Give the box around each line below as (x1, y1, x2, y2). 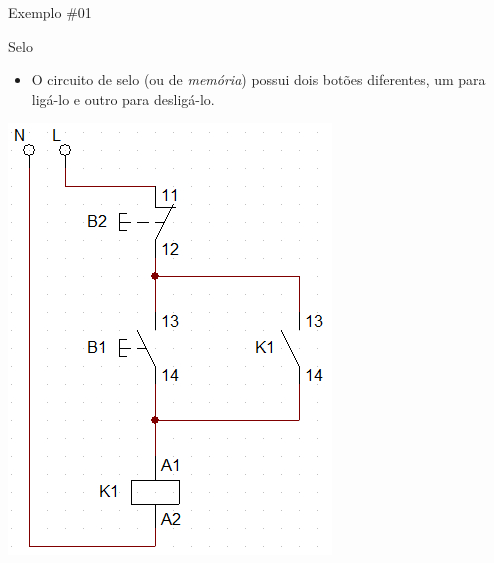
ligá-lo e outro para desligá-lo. (31, 88, 215, 109)
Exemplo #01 (8, 2, 92, 22)
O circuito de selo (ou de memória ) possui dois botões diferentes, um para (31, 69, 486, 90)
